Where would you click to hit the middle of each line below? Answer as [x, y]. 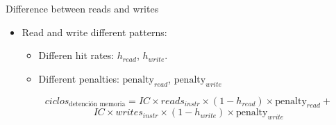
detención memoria [97, 105]
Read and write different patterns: [94, 32]
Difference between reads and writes [82, 8]
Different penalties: [79, 78]
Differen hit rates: [76, 55]
